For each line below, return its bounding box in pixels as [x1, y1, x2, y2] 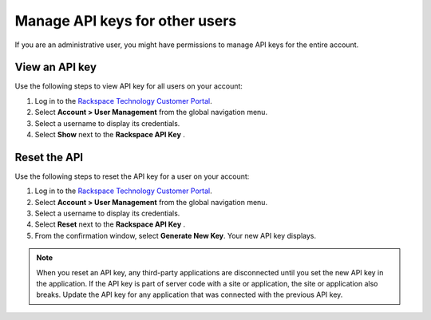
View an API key [14, 61, 97, 74]
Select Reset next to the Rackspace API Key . [34, 219, 186, 229]
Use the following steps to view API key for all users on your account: [14, 81, 243, 91]
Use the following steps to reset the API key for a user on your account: [14, 172, 250, 181]
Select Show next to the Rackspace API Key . [34, 130, 185, 140]
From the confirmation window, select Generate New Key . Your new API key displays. [34, 231, 317, 240]
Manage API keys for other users [14, 12, 237, 30]
